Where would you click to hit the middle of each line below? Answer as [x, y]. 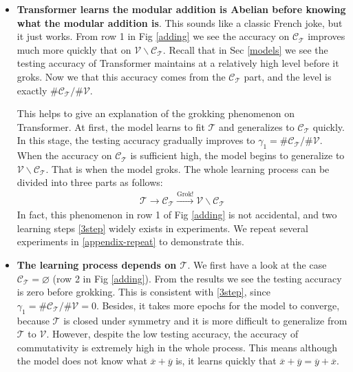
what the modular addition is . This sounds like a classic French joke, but [180, 22]
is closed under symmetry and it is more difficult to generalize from [205, 320]
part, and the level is [288, 76]
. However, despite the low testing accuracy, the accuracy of [172, 334]
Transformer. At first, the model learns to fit [111, 126]
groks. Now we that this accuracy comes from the [121, 76]
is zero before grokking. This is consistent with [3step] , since [143, 292]
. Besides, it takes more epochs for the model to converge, [218, 305]
